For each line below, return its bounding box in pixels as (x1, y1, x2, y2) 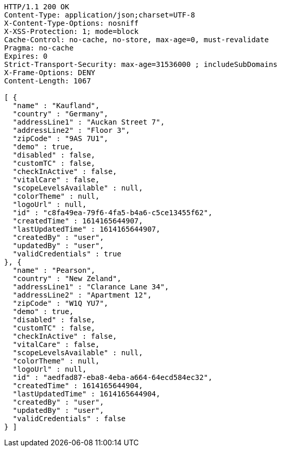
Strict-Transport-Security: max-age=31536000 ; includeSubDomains (4, 60, 278, 68)
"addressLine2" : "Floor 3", (12, 126, 130, 134)
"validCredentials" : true (12, 250, 121, 258)
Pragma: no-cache (4, 44, 74, 52)
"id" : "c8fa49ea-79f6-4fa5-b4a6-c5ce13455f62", (12, 209, 213, 217)
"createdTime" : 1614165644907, (12, 217, 143, 225)
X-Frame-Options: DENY (4, 68, 96, 77)
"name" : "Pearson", (12, 266, 96, 274)
